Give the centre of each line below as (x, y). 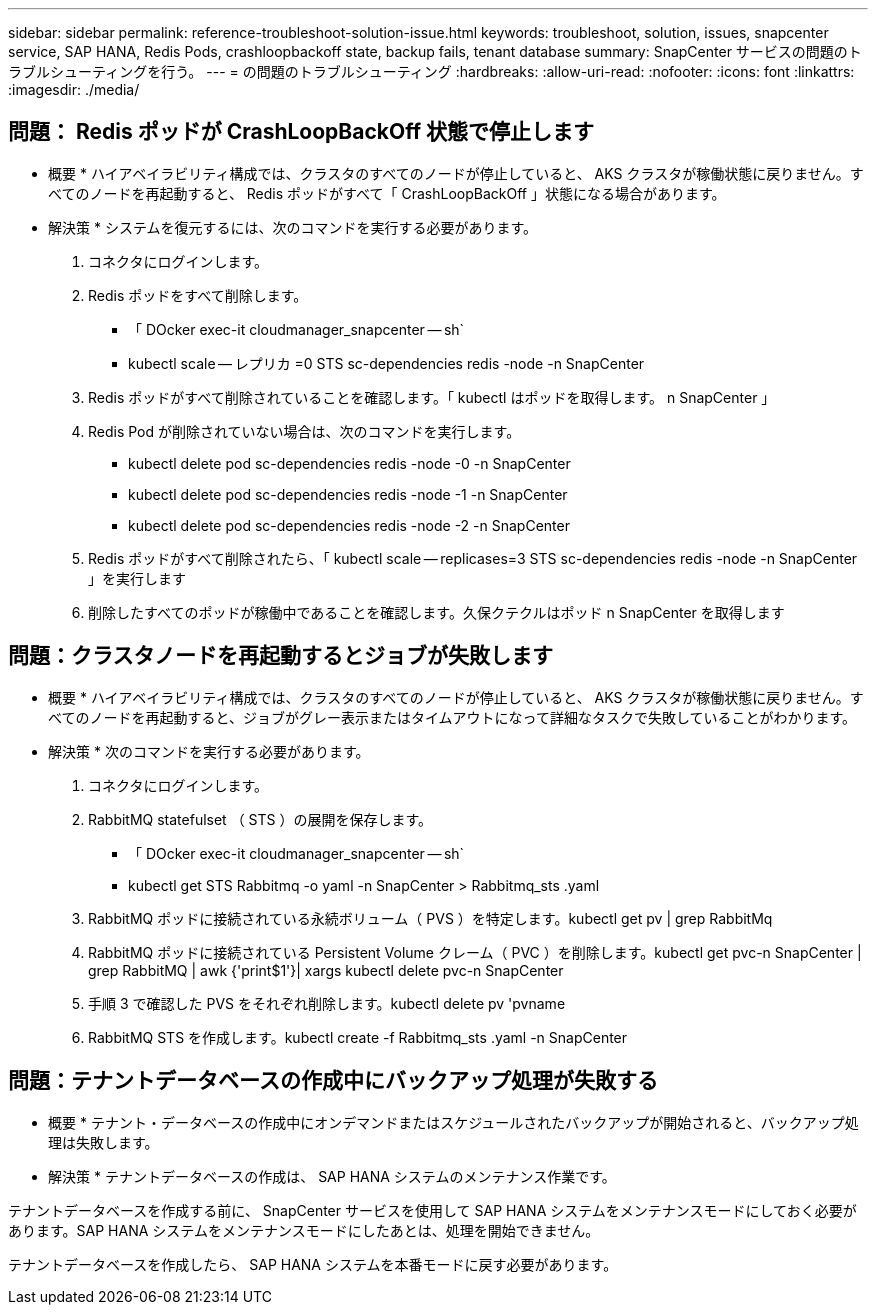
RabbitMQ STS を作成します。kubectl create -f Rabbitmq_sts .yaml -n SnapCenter (358, 1037)
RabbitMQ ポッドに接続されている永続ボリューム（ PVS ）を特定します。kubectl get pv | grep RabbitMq (430, 918)
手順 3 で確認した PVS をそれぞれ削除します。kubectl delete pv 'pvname (327, 1003)
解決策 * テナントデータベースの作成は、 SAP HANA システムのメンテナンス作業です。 (332, 1176)
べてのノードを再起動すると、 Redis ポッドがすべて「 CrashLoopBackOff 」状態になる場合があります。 (387, 193)
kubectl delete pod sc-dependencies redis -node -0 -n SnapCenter (349, 463)
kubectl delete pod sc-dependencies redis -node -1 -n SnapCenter (348, 494)
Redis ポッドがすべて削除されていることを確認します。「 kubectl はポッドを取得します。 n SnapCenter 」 (432, 397)
